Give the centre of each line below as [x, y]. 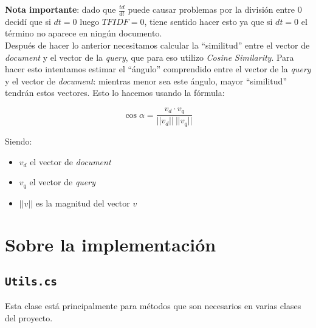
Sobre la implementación [111, 244]
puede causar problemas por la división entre [211, 9]
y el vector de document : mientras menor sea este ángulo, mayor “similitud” [146, 80]
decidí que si [28, 21]
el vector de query [62, 182]
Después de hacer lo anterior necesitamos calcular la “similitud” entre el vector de [157, 45]
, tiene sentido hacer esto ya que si [208, 21]
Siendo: [19, 141]
